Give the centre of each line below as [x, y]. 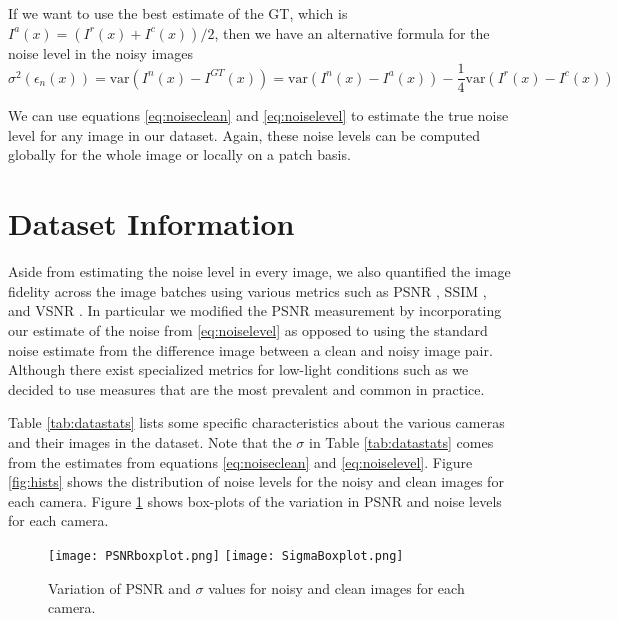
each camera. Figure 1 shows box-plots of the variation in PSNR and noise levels [255, 500]
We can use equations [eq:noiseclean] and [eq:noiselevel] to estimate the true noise [258, 115]
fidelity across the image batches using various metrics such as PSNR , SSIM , [247, 290]
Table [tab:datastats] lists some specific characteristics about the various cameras [256, 422]
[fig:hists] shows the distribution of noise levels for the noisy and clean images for [256, 481]
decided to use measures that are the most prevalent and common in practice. [246, 388]
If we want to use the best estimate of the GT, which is [178, 13]
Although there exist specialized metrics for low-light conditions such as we [238, 369]
